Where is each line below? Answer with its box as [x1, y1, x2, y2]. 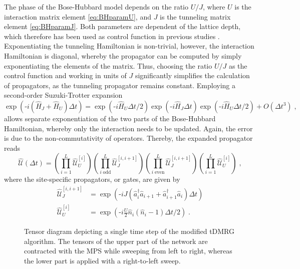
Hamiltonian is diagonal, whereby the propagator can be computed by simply [4, 50, 242, 61]
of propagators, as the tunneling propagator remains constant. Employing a [4, 80, 235, 90]
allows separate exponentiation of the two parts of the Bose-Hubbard [4, 113, 216, 123]
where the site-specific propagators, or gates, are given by [4, 174, 180, 184]
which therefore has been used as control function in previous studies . [4, 31, 220, 41]
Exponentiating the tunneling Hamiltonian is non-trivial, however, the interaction [4, 41, 254, 51]
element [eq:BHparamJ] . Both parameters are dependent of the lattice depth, [4, 21, 241, 32]
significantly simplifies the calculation [135, 70, 250, 81]
